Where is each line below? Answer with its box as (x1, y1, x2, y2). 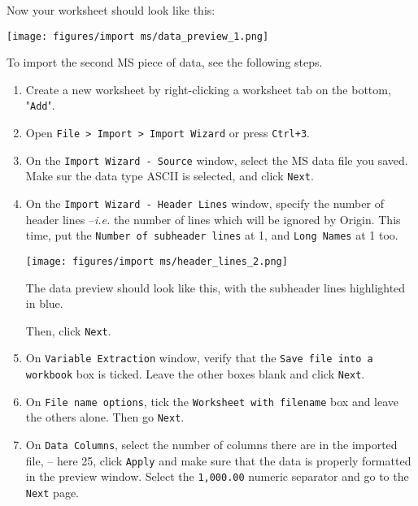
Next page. (25, 484, 79, 501)
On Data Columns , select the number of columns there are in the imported (25, 436, 398, 453)
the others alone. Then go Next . (25, 409, 185, 426)
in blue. (25, 295, 63, 312)
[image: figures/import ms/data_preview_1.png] (7, 30, 269, 42)
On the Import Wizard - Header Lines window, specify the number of (25, 195, 384, 212)
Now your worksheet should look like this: (7, 2, 216, 18)
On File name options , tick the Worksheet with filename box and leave (25, 392, 399, 409)
